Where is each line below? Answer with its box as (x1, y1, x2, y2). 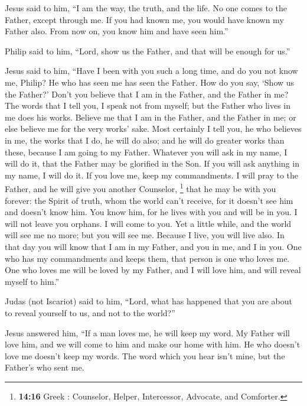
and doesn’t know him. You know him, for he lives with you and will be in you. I (5, 206, 298, 218)
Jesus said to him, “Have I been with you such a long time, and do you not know (5, 64, 298, 77)
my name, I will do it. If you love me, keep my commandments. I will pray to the (5, 168, 299, 181)
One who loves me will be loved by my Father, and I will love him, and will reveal (5, 264, 301, 276)
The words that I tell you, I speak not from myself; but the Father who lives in (5, 99, 290, 112)
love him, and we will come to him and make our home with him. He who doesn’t (5, 338, 301, 350)
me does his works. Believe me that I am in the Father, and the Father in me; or (5, 111, 296, 123)
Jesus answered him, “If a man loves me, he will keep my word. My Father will (5, 326, 290, 339)
